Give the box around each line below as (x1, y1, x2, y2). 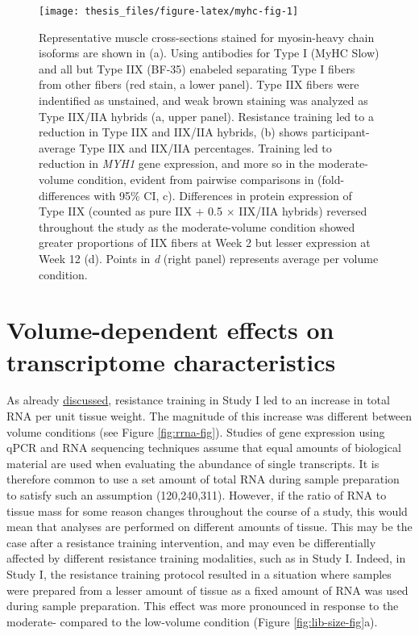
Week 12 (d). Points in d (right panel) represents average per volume (39, 249, 379, 266)
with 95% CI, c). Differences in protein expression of (93, 186, 352, 203)
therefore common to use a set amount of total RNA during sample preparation (6, 471, 400, 487)
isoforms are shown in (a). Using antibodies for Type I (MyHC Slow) (39, 44, 380, 61)
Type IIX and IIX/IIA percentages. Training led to (79, 139, 332, 156)
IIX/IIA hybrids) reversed (239, 203, 367, 220)
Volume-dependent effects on (6, 313, 334, 346)
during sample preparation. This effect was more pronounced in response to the (6, 597, 399, 614)
